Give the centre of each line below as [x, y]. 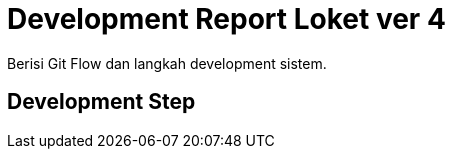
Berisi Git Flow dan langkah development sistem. [167, 63]
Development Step [101, 102]
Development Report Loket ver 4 [226, 19]
